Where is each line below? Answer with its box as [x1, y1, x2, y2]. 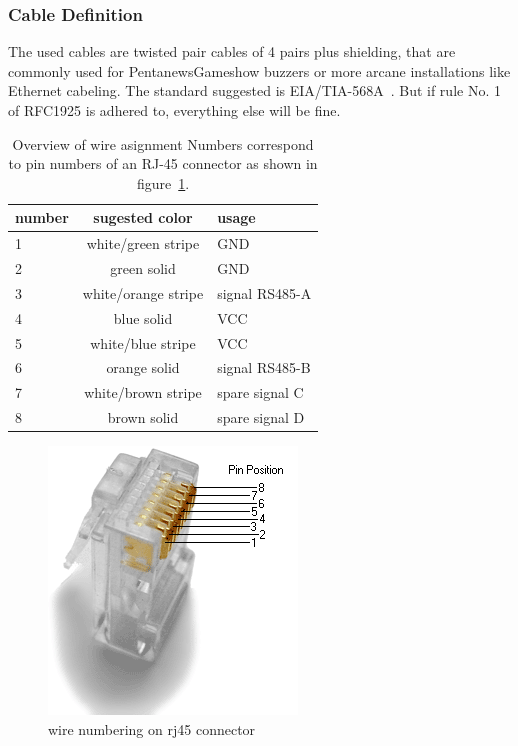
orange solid [106, 357, 180, 378]
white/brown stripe [84, 382, 202, 403]
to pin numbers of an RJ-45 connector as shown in [8, 153, 318, 174]
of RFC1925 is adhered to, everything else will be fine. [8, 100, 341, 120]
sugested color [93, 207, 193, 228]
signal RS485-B [217, 357, 311, 378]
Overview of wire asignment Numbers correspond [12, 133, 314, 154]
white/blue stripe [90, 332, 196, 353]
